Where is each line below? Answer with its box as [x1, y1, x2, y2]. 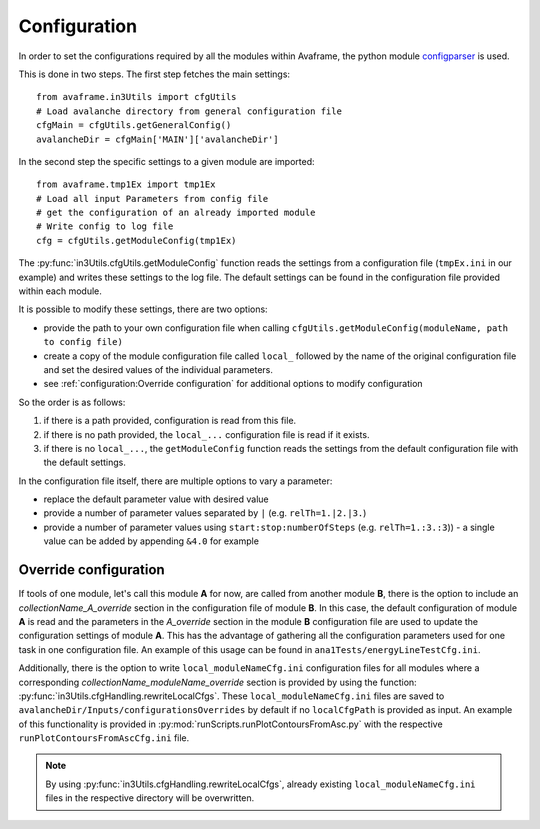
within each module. [18, 285, 102, 297]
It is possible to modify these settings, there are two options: [18, 303, 269, 315]
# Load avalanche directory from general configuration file [36, 105, 342, 117]
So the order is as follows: [18, 396, 126, 408]
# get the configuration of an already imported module [36, 207, 316, 219]
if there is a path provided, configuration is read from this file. [43, 415, 297, 427]
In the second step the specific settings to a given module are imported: [18, 155, 315, 167]
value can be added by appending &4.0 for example [43, 535, 260, 547]
